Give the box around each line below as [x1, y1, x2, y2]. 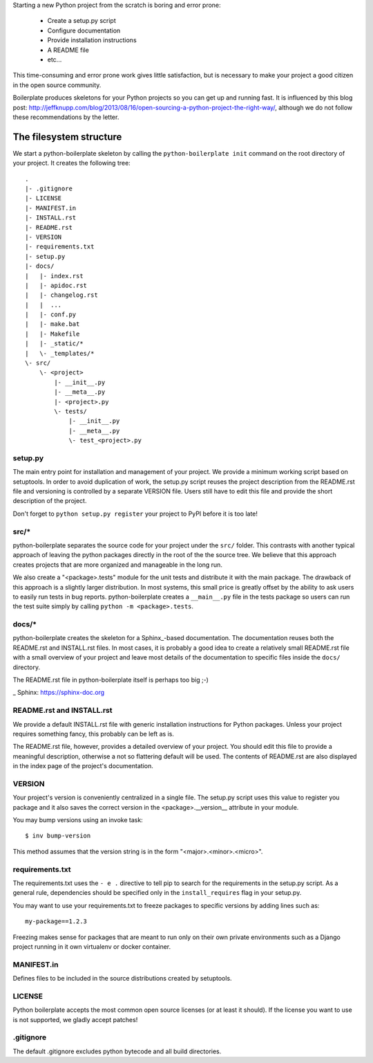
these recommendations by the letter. [12, 113, 119, 121]
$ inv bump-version [25, 832, 91, 840]
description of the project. [12, 497, 87, 505]
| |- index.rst [25, 272, 84, 280]
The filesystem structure [12, 131, 122, 143]
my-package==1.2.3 [25, 918, 88, 925]
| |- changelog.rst [25, 291, 98, 299]
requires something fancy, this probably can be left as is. [12, 729, 174, 738]
